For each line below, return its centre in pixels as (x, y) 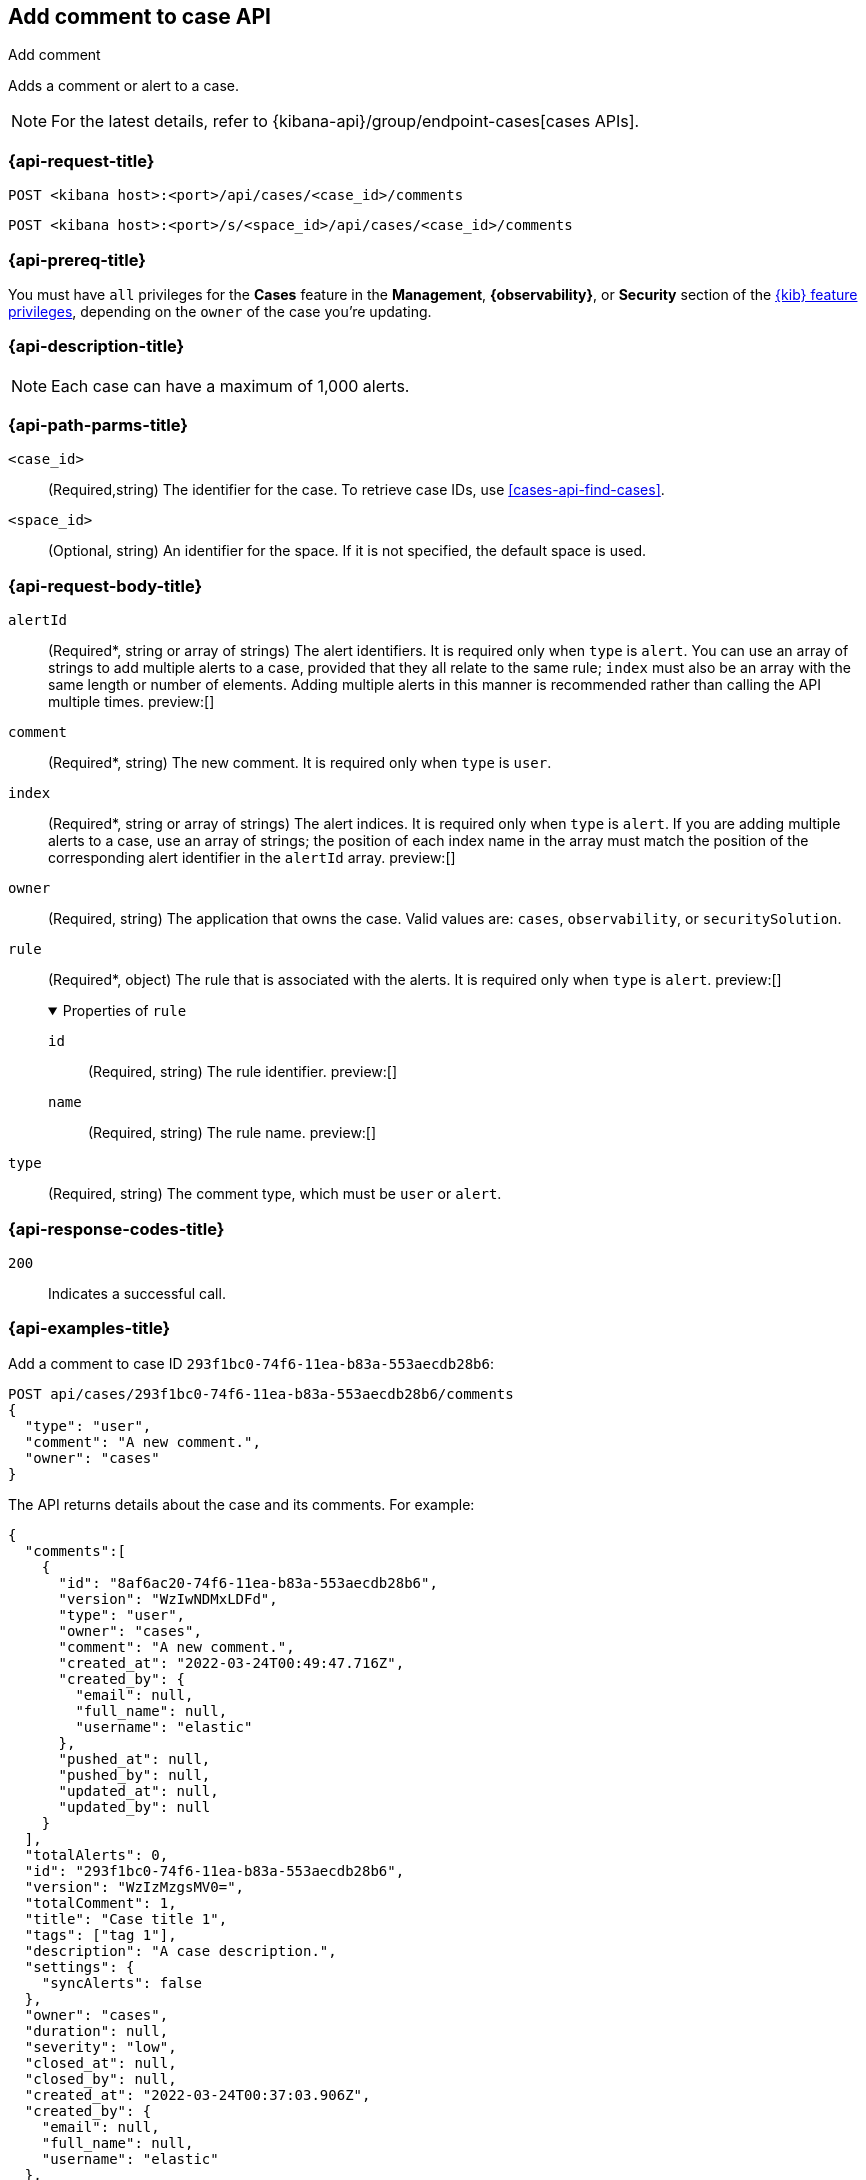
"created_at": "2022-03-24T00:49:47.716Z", (231, 1662)
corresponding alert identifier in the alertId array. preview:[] (252, 858)
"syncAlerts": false (121, 1982)
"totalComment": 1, (100, 1902)
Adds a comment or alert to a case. (123, 86)
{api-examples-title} (89, 1328)
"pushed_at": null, (134, 1758)
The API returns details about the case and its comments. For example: (241, 1504)
